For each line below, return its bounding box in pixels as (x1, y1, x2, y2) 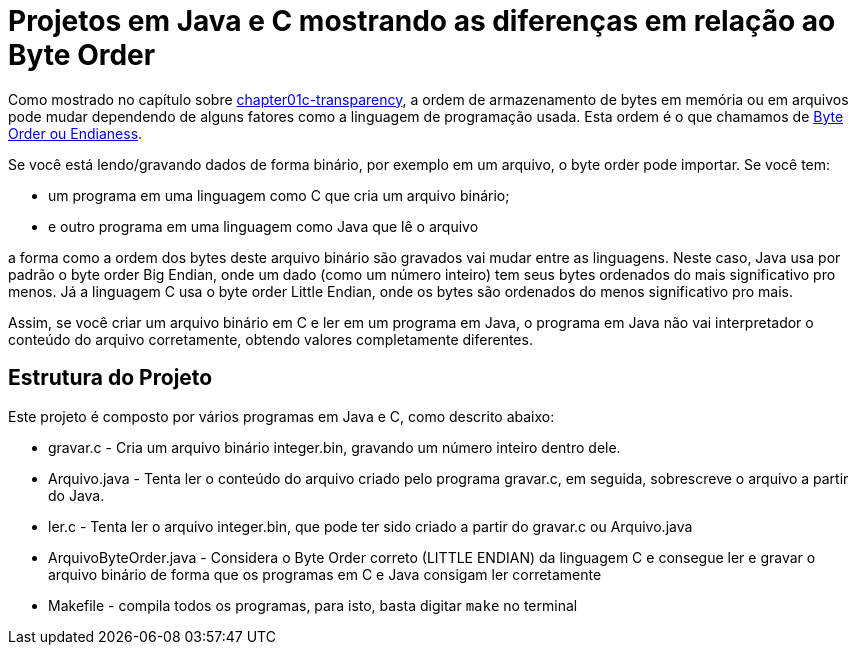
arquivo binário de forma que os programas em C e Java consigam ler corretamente (48, 565, 602, 583)
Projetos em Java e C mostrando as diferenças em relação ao (8, 4, 836, 38)
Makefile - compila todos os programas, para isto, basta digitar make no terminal (48, 596, 578, 614)
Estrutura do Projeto (8, 365, 213, 391)
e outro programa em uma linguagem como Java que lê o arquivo (48, 217, 479, 235)
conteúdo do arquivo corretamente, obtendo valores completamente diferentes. (8, 330, 533, 348)
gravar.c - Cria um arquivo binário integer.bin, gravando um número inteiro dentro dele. (48, 438, 621, 456)
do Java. (48, 486, 105, 504)
